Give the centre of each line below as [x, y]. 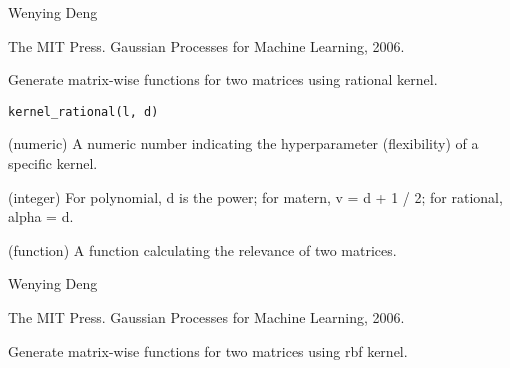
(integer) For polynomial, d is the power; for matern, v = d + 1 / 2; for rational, [255, 196]
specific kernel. [53, 163]
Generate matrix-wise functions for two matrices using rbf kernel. [208, 350]
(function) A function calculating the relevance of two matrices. [202, 249]
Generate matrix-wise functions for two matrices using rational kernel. [223, 79]
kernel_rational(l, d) [83, 111]
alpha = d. [41, 216]
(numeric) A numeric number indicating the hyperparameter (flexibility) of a [243, 143]
